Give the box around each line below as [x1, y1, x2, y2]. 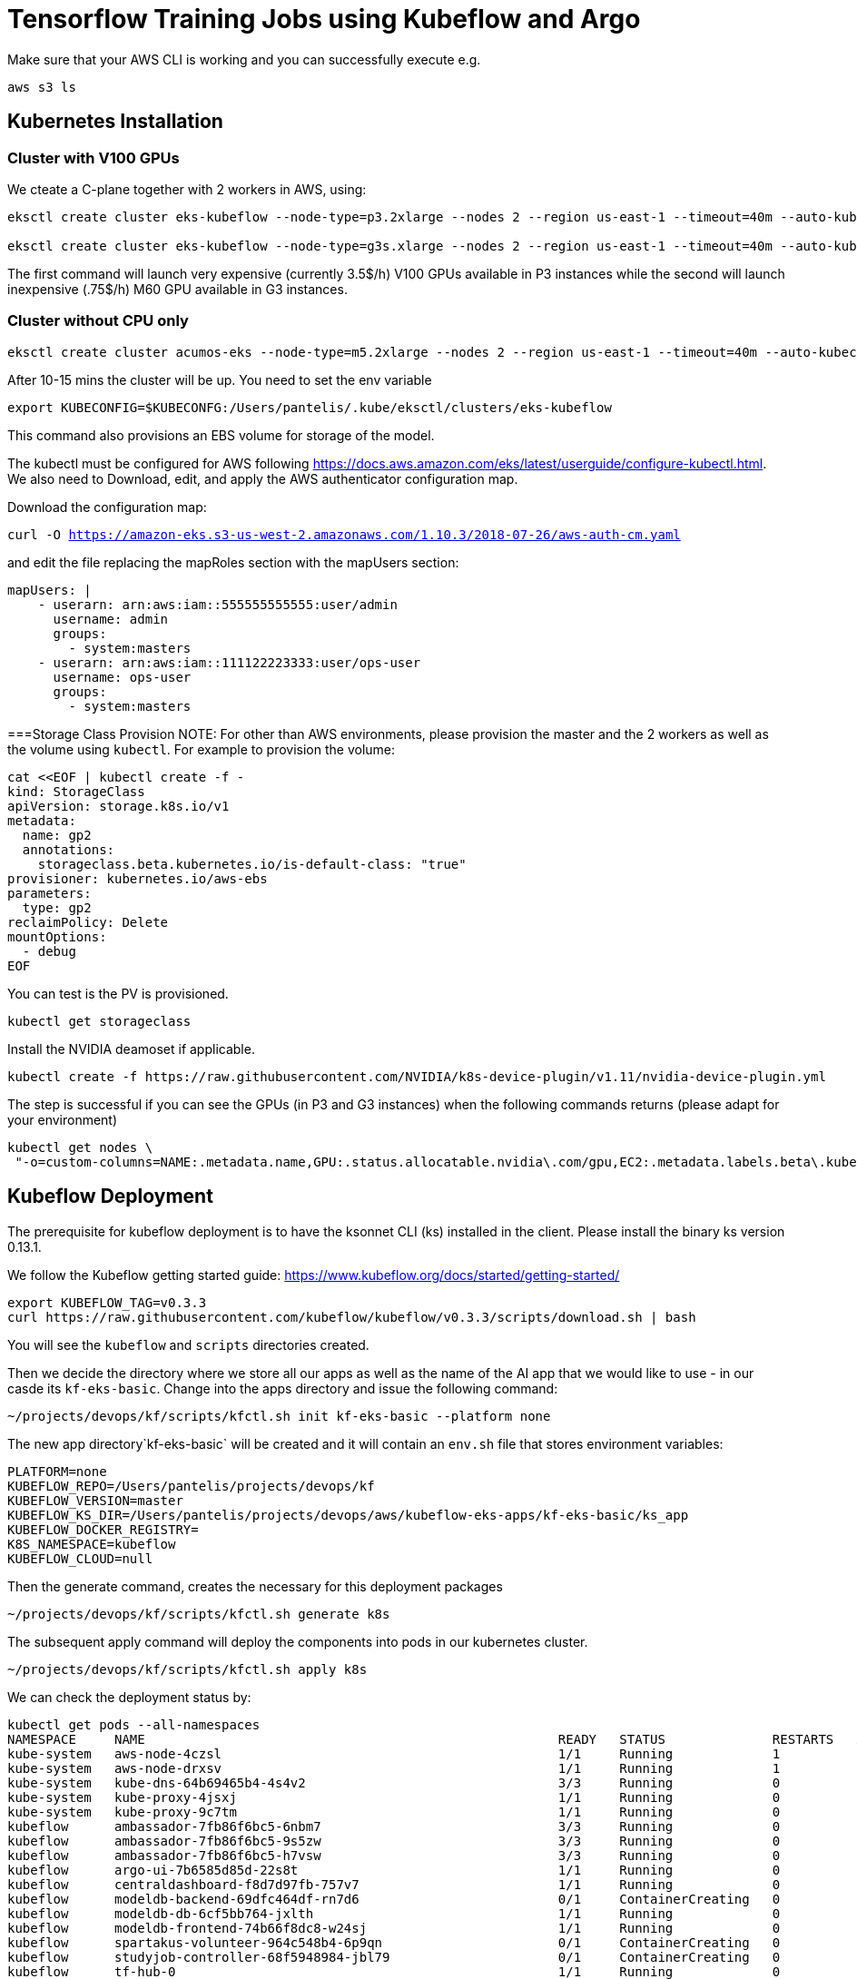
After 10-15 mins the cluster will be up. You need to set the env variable [7, 371, 432, 388]
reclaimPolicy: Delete [7, 914, 169, 930]
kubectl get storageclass [7, 1013, 192, 1029]
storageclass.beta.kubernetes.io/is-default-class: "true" [37, 856, 467, 871]
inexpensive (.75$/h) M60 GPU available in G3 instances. [7, 281, 348, 297]
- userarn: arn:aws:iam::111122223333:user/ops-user [37, 655, 421, 670]
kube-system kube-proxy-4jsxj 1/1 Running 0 [7, 1789, 781, 1805]
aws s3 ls [7, 79, 76, 94]
